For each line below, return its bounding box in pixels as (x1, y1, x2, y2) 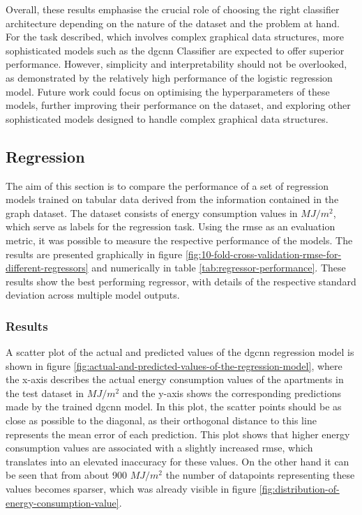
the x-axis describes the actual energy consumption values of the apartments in (6, 372, 344, 387)
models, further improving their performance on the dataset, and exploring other (6, 98, 351, 112)
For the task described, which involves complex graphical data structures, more (6, 29, 344, 44)
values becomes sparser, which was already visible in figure (6, 482, 257, 496)
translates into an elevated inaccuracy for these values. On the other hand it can (6, 454, 349, 468)
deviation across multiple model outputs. (6, 288, 180, 302)
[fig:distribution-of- (259, 482, 340, 496)
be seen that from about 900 (6, 468, 127, 482)
